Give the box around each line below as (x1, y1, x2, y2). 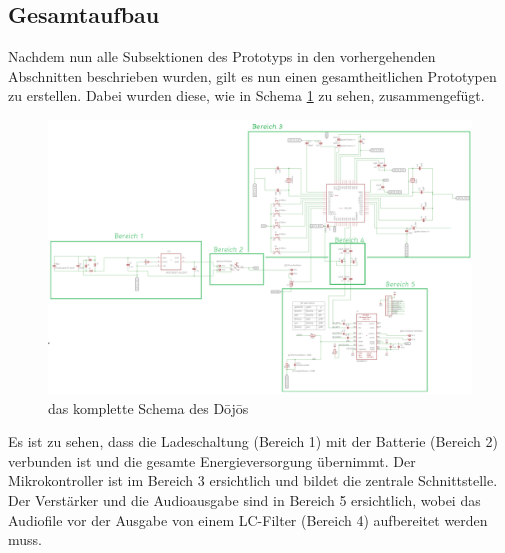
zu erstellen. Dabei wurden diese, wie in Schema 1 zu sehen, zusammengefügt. (8, 85, 485, 106)
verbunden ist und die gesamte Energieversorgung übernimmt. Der (8, 450, 416, 471)
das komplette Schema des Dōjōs (48, 397, 249, 418)
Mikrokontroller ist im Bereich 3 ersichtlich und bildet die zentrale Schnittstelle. (8, 470, 498, 491)
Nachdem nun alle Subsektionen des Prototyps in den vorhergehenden (8, 46, 436, 67)
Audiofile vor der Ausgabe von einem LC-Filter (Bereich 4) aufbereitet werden (8, 509, 488, 530)
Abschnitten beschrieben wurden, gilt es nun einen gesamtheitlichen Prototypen (8, 65, 497, 86)
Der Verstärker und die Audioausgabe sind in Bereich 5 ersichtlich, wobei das (8, 490, 481, 511)
